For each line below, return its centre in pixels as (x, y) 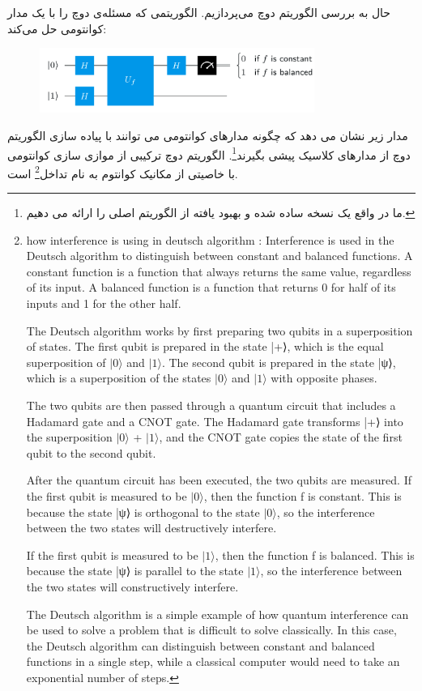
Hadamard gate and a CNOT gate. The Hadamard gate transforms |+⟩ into (215, 421)
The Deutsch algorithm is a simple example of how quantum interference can (217, 614)
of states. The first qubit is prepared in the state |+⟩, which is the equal (205, 346)
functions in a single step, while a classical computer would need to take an (213, 661)
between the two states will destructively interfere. (151, 528)
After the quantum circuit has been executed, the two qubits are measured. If (219, 480)
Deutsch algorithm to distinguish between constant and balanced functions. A (220, 256)
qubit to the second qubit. (91, 452)
